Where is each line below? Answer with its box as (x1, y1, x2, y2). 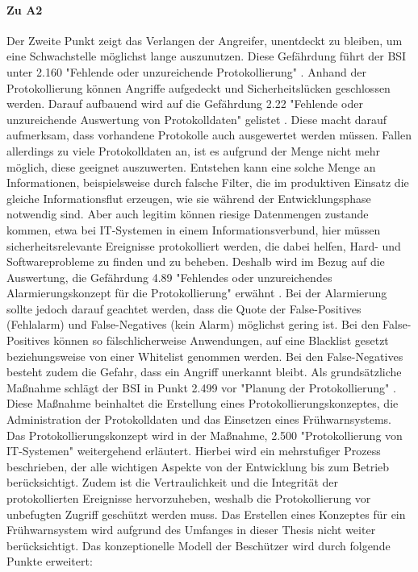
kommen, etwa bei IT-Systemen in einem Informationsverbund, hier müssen (6, 221, 381, 238)
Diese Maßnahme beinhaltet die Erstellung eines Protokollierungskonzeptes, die (6, 395, 399, 412)
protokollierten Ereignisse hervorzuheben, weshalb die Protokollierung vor (6, 490, 371, 507)
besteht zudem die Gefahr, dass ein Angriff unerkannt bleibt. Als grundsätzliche (6, 363, 402, 380)
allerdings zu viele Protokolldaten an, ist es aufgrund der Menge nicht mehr (6, 142, 381, 159)
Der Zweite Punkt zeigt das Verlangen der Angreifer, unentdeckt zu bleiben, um (6, 31, 403, 48)
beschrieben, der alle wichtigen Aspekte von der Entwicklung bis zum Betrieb (6, 458, 390, 475)
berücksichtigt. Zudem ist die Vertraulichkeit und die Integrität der (6, 474, 339, 491)
